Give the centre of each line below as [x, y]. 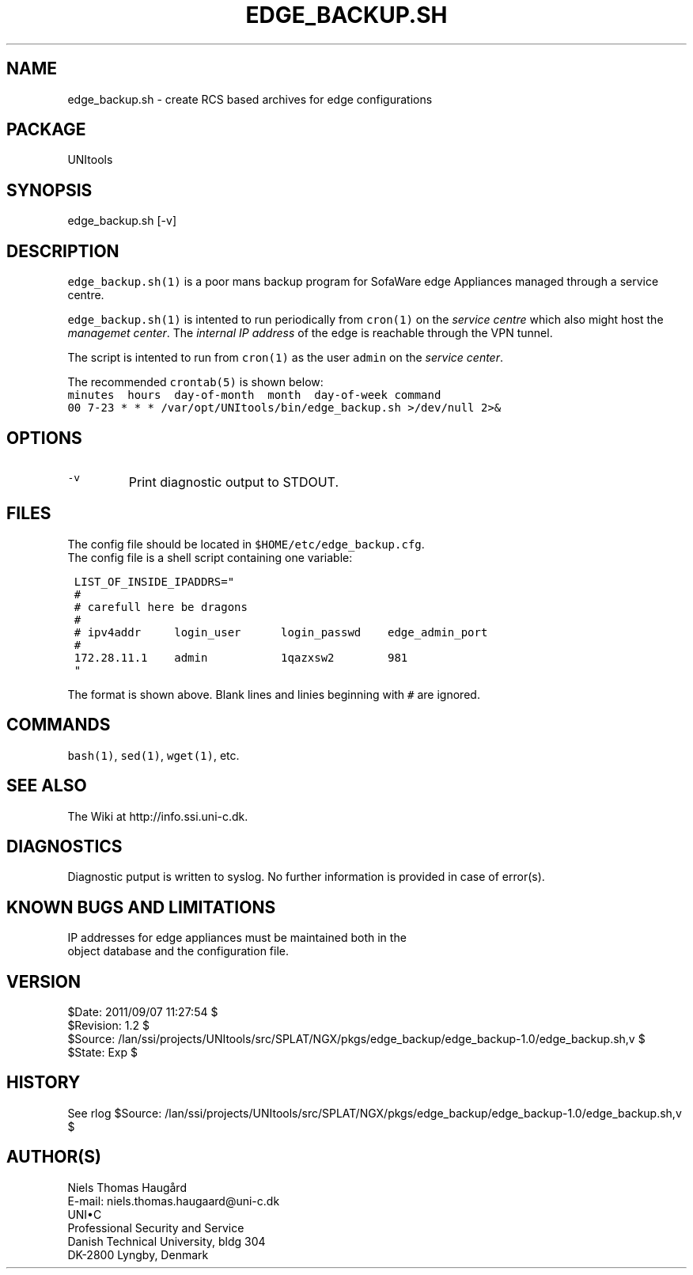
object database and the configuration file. [178, 951]
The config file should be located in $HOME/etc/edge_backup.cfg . [246, 544]
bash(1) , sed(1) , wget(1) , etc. [153, 755]
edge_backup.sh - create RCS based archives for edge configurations [250, 99]
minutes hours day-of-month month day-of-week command [254, 395]
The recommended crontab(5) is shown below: [195, 382]
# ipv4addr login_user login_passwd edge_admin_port [281, 632]
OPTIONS [44, 438]
